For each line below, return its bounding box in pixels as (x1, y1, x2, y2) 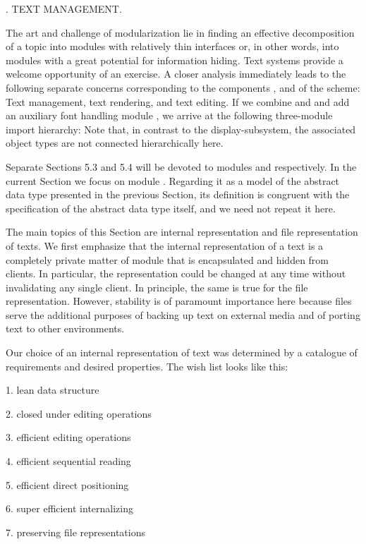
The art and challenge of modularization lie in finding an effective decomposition (6, 25, 355, 40)
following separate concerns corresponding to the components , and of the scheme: (6, 80, 360, 95)
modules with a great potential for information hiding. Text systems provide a (6, 52, 343, 67)
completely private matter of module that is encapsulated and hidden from (6, 252, 329, 267)
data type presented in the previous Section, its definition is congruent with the (6, 187, 350, 202)
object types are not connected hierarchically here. (6, 135, 224, 150)
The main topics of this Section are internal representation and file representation (6, 224, 358, 239)
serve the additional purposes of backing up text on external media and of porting (6, 307, 360, 322)
